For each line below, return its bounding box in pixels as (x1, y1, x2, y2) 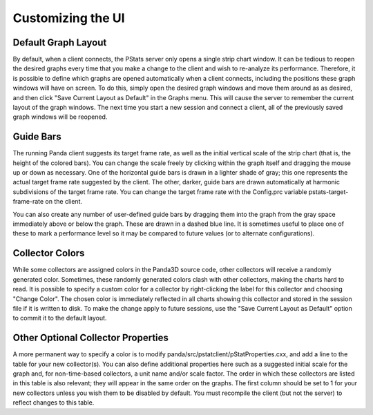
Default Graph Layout (12, 37, 107, 48)
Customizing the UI (12, 10, 125, 26)
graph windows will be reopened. (12, 113, 108, 121)
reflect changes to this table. (12, 398, 95, 407)
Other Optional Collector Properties (12, 332, 169, 344)
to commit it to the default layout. (12, 314, 107, 322)
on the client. (45, 197, 83, 206)
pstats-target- (308, 187, 349, 196)
